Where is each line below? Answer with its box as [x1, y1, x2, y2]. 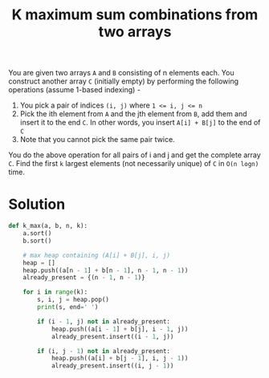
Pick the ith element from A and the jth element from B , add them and [19, 109, 247, 119]
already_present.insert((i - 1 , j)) [51, 332, 174, 340]
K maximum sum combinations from [11, 6, 259, 24]
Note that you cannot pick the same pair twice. [19, 135, 175, 144]
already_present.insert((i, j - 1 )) [51, 362, 174, 370]
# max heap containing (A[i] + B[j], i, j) [22, 251, 171, 259]
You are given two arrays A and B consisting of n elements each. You [8, 68, 234, 78]
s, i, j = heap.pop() [37, 295, 110, 304]
